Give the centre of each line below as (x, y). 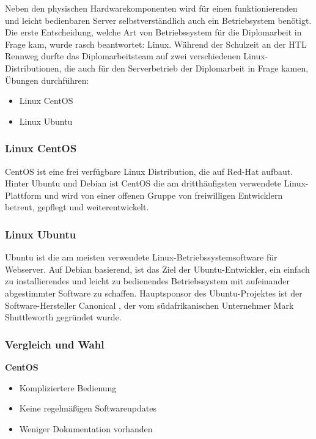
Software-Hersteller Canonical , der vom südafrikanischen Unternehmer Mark (149, 305)
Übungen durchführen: (47, 80)
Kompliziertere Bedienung (68, 387)
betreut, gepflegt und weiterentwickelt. (77, 207)
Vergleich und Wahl (55, 344)
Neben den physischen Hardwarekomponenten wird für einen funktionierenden (151, 8)
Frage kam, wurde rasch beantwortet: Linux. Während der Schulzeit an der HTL (156, 44)
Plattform (23, 195)
